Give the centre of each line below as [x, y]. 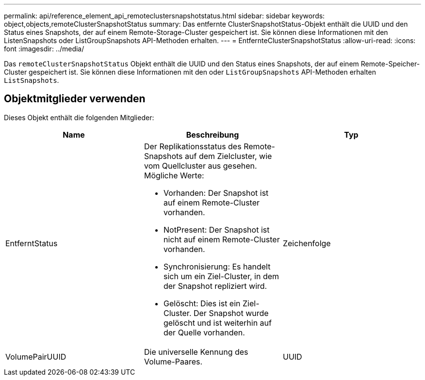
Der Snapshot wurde [231, 313]
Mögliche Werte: [174, 175]
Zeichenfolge [307, 243]
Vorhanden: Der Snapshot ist [216, 193]
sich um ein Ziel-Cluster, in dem [221, 276]
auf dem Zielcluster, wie [229, 156]
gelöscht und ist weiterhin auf [217, 323]
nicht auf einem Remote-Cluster [221, 239]
